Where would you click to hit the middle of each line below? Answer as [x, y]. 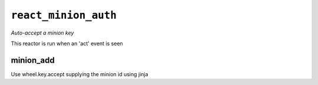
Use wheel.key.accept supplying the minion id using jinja [79, 74]
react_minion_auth [64, 15]
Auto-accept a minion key [42, 33]
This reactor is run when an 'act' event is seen [67, 43]
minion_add [33, 60]
